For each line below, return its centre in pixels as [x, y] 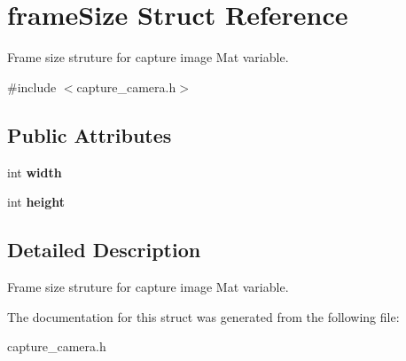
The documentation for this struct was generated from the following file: [203, 316]
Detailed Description [104, 250]
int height [36, 202]
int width [35, 172]
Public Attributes [90, 134]
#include [32, 86]
